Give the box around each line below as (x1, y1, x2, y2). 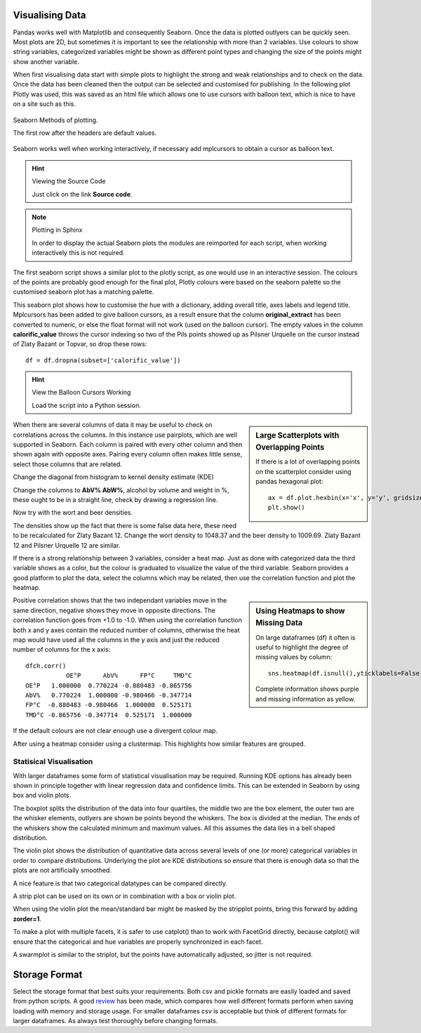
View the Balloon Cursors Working (32, 388, 131, 397)
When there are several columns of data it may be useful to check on (13, 421, 213, 429)
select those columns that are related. (13, 460, 123, 468)
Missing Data (255, 618, 303, 628)
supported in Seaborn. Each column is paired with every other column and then (13, 440, 243, 449)
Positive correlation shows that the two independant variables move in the (13, 596, 227, 605)
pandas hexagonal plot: (255, 478, 323, 486)
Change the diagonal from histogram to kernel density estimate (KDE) (13, 473, 214, 481)
